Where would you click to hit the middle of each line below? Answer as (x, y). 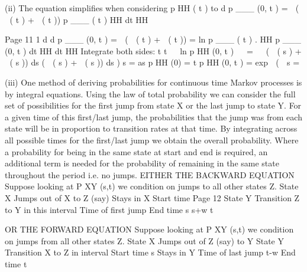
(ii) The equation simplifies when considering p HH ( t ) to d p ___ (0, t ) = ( (152, 8)
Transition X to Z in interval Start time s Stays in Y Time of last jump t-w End (150, 252)
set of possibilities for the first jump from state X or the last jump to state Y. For (153, 105)
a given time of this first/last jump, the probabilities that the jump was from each (153, 117)
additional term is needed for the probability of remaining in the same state (142, 163)
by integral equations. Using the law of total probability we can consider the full (150, 94)
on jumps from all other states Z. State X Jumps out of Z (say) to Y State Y (144, 240)
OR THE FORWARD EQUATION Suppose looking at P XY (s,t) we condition (149, 229)
